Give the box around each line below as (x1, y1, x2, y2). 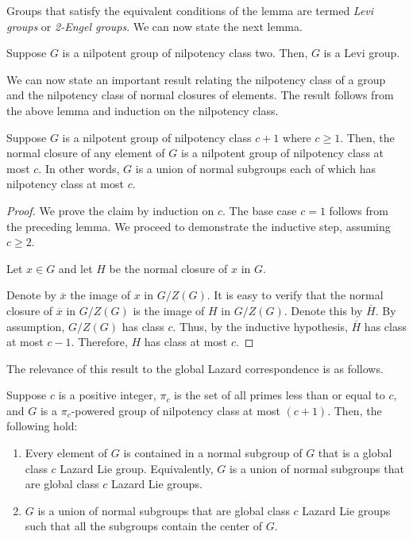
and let (58, 260, 93, 276)
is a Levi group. (323, 44, 400, 61)
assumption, (6, 318, 65, 334)
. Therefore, (71, 333, 128, 350)
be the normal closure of (109, 260, 228, 276)
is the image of (133, 302, 205, 318)
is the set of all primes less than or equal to (174, 387, 385, 403)
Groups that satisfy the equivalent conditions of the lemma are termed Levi (6, 2, 374, 18)
